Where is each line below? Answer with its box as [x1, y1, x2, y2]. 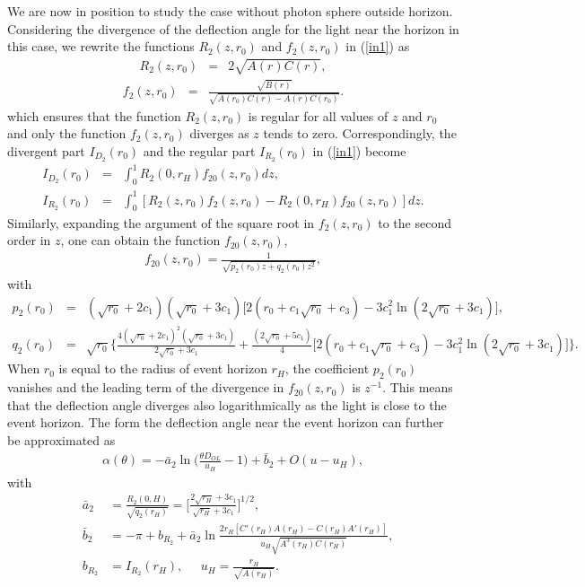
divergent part [7, 141, 85, 160]
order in [7, 231, 51, 250]
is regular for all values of [248, 106, 389, 125]
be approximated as [7, 431, 116, 450]
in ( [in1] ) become [312, 141, 406, 160]
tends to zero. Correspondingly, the [263, 124, 457, 143]
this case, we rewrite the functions [7, 37, 195, 56]
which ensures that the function [7, 106, 181, 125]
